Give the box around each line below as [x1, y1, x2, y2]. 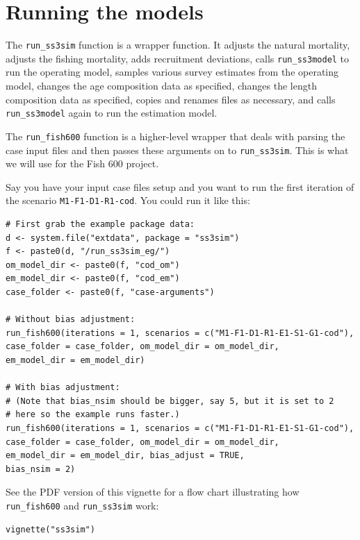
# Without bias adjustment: [6, 314, 136, 325]
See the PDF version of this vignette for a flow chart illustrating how [6, 484, 300, 499]
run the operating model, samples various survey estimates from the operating [6, 65, 339, 79]
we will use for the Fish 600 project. [6, 156, 159, 171]
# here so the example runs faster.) [6, 410, 180, 420]
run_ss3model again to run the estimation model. [6, 106, 218, 120]
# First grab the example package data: [6, 219, 195, 230]
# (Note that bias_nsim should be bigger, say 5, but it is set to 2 [6, 396, 334, 406]
